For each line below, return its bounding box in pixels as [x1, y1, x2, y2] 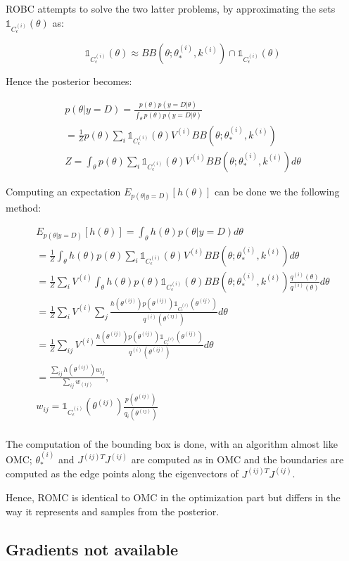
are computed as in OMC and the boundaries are [131, 452, 344, 466]
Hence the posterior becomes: [6, 74, 132, 89]
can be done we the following [215, 183, 340, 198]
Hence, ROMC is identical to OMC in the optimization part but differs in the [6, 490, 341, 505]
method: [6, 200, 42, 214]
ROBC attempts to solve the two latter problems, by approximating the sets [6, 1, 336, 15]
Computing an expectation [6, 183, 121, 198]
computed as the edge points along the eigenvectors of [6, 466, 239, 481]
